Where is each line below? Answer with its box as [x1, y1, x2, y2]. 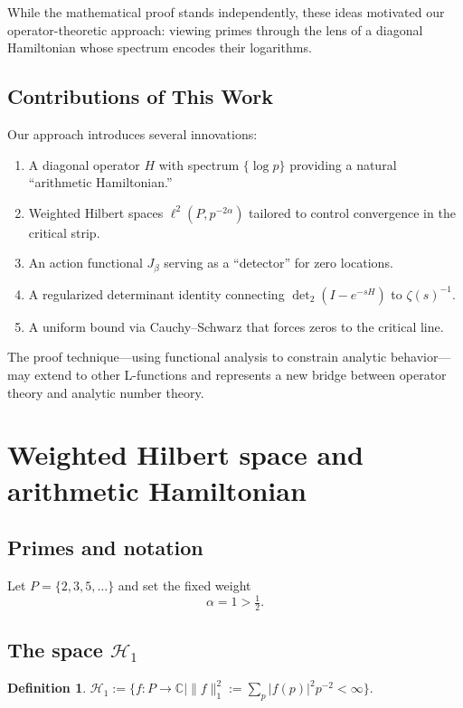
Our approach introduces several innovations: [7, 124, 258, 143]
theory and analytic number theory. [7, 382, 204, 401]
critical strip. [28, 222, 100, 241]
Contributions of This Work [7, 82, 274, 110]
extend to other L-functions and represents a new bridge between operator [34, 365, 447, 383]
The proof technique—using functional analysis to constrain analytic [7, 347, 387, 366]
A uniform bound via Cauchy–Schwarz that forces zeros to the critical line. [28, 316, 444, 335]
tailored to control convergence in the [249, 203, 456, 222]
